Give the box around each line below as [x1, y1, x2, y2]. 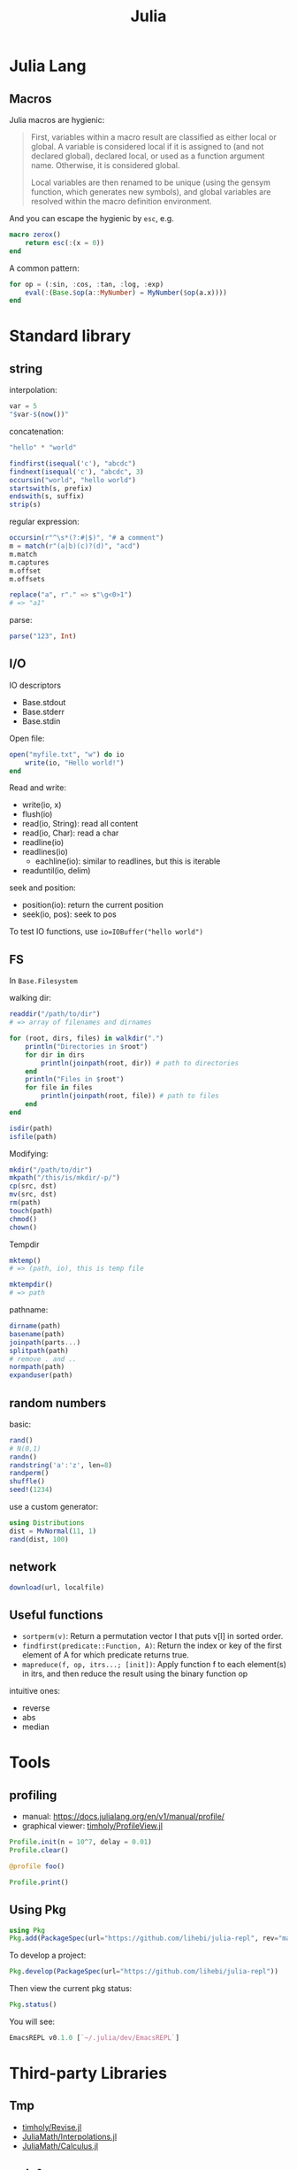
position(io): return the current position [21, 900, 164, 911]
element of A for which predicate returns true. [21, 1650, 190, 1660]
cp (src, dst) [9, 1181, 57, 1191]
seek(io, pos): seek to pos [21, 909, 117, 920]
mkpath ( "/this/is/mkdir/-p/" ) [9, 1173, 121, 1182]
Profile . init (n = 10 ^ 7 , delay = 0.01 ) [9, 1838, 152, 1847]
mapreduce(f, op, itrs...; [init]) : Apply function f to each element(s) [21, 1659, 287, 1670]
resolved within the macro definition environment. [30, 196, 212, 206]
